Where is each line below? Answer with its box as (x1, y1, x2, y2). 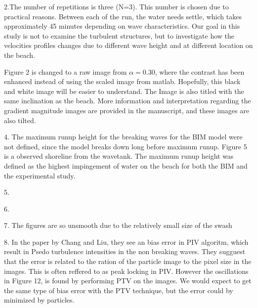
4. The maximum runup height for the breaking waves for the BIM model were (4, 132, 243, 142)
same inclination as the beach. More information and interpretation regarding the (4, 95, 251, 106)
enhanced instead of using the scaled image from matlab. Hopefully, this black (4, 76, 241, 87)
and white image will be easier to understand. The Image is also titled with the (4, 86, 244, 96)
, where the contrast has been (155, 66, 245, 77)
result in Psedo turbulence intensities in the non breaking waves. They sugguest (4, 246, 246, 257)
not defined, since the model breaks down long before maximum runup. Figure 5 (4, 141, 247, 151)
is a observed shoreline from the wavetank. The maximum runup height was (4, 151, 234, 161)
